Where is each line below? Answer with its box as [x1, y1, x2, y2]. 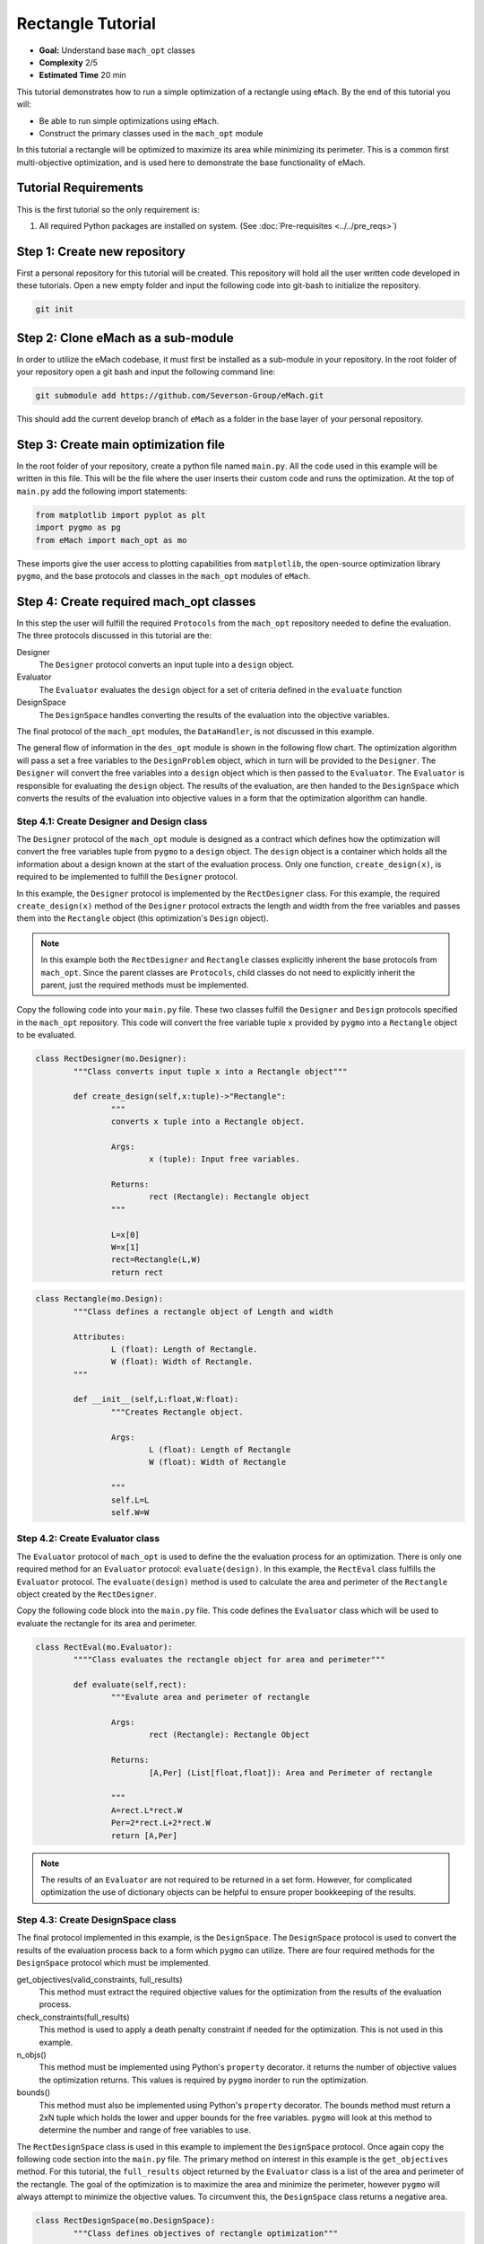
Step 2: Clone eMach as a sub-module [16, 330, 235, 346]
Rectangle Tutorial [16, 13, 157, 33]
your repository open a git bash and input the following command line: [16, 366, 276, 377]
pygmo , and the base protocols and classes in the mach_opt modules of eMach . [16, 570, 311, 581]
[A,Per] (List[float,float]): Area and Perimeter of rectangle [148, 1767, 433, 1777]
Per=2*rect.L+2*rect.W [110, 1818, 211, 1828]
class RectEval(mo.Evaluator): [35, 1642, 174, 1652]
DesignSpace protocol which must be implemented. [16, 1958, 211, 1968]
